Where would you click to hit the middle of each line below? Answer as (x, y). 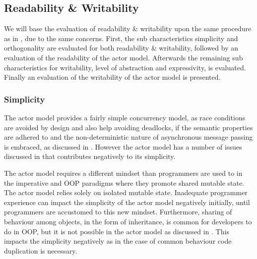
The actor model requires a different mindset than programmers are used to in (123, 173)
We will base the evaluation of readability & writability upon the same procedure (128, 28)
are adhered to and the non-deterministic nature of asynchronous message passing (128, 137)
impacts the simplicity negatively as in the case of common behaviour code (118, 241)
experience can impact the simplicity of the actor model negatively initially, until (127, 202)
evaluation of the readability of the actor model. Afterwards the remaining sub (124, 57)
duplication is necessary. (41, 250)
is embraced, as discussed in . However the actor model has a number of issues (123, 146)
